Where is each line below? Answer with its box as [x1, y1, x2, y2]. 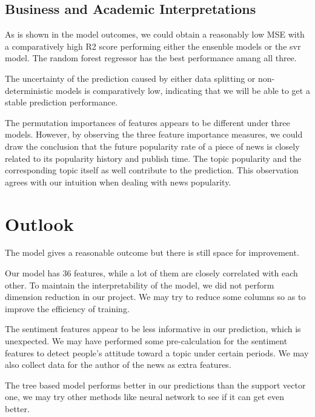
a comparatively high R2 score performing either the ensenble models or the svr [5, 39, 301, 52]
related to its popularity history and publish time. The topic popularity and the [5, 152, 302, 164]
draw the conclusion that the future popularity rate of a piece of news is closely [5, 139, 300, 152]
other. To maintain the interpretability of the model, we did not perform [5, 278, 274, 291]
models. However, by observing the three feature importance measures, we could [5, 128, 303, 141]
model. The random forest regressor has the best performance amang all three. [5, 52, 297, 64]
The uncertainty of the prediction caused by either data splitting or [5, 72, 256, 84]
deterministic [5, 84, 53, 96]
